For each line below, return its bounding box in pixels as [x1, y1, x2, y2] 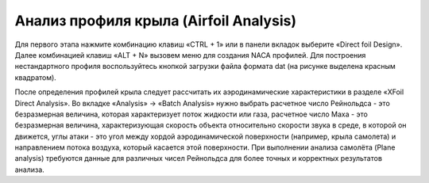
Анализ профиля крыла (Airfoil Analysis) [14, 12, 297, 29]
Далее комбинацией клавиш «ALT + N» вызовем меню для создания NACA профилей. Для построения [14, 50, 366, 59]
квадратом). [14, 72, 57, 82]
